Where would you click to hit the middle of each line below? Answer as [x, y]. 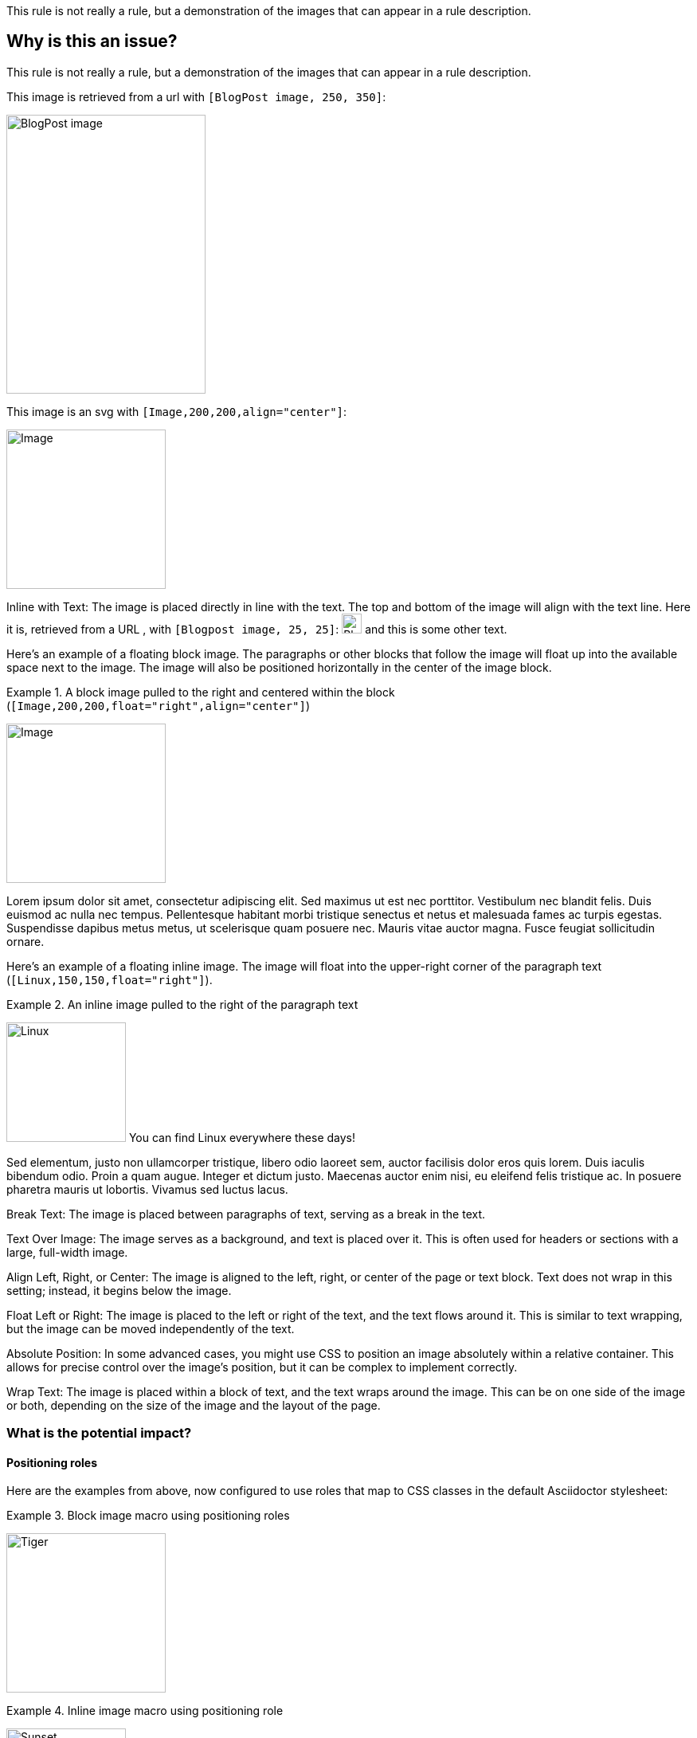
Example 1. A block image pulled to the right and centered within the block [201, 692]
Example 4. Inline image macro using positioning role [145, 1711]
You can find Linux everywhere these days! [242, 1137]
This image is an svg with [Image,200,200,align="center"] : [177, 411]
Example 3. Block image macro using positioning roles [148, 1516]
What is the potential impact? [99, 1433]
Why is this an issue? [92, 41]
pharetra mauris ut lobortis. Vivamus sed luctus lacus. [147, 1189]
